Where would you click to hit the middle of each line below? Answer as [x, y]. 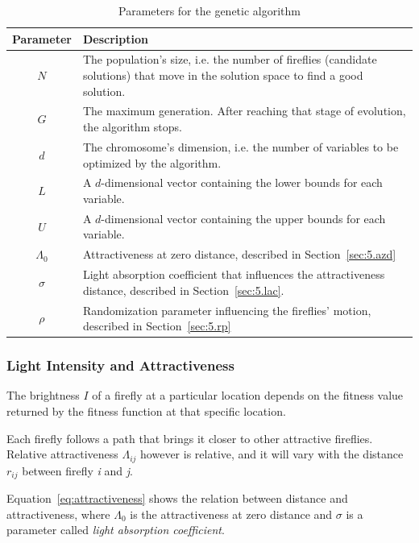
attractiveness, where [58, 514]
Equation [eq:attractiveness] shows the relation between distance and [177, 498]
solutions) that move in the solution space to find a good [223, 75]
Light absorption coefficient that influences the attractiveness [234, 274]
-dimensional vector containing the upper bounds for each [243, 218]
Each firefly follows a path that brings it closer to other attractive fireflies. [190, 438]
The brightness [43, 395]
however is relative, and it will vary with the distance [272, 454]
